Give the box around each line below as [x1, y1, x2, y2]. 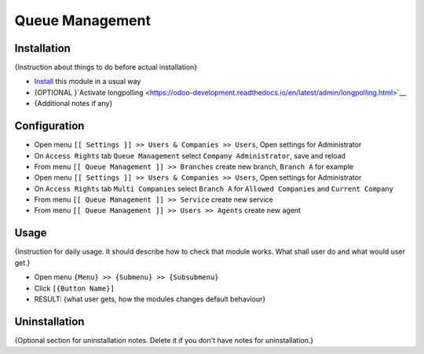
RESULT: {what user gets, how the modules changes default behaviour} [34, 294, 266, 304]
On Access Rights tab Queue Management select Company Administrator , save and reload [34, 151, 345, 160]
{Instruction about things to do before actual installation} [14, 63, 198, 72]
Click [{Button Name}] [34, 283, 115, 293]
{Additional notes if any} [34, 99, 113, 108]
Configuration [14, 119, 85, 133]
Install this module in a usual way [34, 77, 141, 86]
